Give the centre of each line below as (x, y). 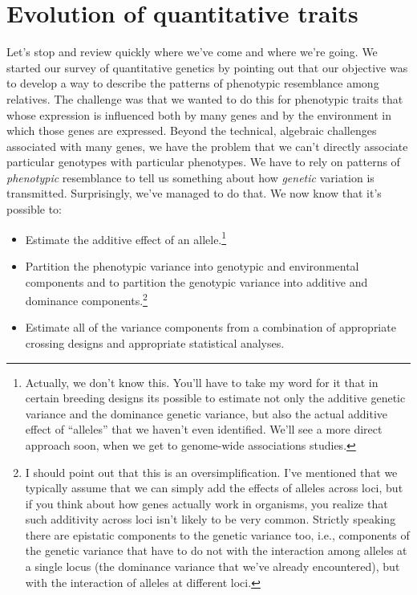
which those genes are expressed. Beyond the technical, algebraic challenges (192, 130)
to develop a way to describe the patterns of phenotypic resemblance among (193, 83)
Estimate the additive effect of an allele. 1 (126, 238)
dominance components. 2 (86, 299)
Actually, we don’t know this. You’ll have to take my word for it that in (202, 382)
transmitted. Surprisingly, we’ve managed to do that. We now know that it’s (194, 193)
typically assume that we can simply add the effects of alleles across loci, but (214, 488)
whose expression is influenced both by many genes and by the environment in (199, 114)
